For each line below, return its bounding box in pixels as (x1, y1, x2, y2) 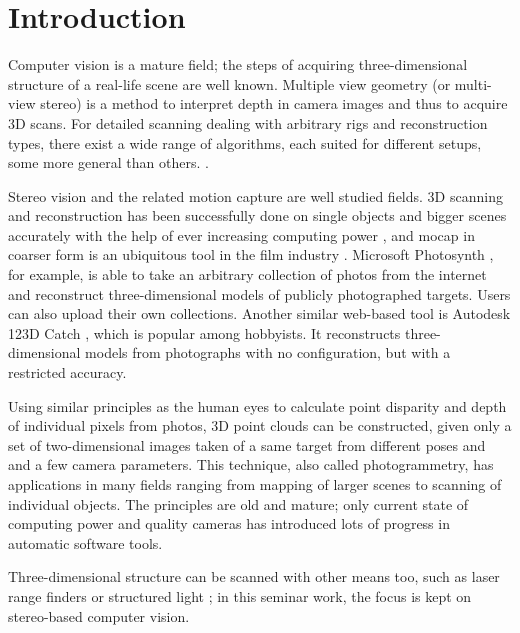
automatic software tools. (8, 532, 163, 553)
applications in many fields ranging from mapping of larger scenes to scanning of (8, 474, 502, 494)
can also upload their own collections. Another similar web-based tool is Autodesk (8, 303, 511, 324)
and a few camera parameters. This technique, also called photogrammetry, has (8, 454, 494, 475)
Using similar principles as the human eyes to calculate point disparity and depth (8, 395, 507, 416)
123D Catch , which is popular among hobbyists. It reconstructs (8, 322, 401, 343)
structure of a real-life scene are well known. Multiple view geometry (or (8, 73, 451, 94)
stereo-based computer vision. (8, 605, 190, 626)
